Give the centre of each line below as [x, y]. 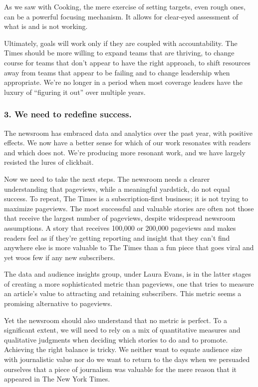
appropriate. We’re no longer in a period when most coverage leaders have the [123, 82]
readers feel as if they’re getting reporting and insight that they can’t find [117, 237]
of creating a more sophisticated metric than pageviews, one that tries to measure [129, 283]
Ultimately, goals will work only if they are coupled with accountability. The [121, 43]
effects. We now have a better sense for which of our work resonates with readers [128, 143]
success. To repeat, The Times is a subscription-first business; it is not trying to [126, 198]
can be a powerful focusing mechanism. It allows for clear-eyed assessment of [121, 16]
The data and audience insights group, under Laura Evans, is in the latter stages [128, 274]
